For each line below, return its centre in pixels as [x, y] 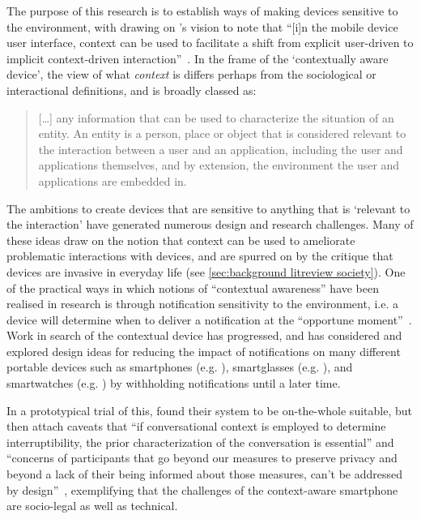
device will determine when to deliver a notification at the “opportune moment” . [209, 319]
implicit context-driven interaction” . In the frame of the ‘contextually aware [198, 58]
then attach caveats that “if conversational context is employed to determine [196, 426]
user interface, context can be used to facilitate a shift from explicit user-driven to [210, 43]
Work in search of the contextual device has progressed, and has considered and [204, 335]
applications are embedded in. [113, 180]
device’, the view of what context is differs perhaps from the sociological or [191, 74]
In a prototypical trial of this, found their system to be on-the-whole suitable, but [209, 410]
